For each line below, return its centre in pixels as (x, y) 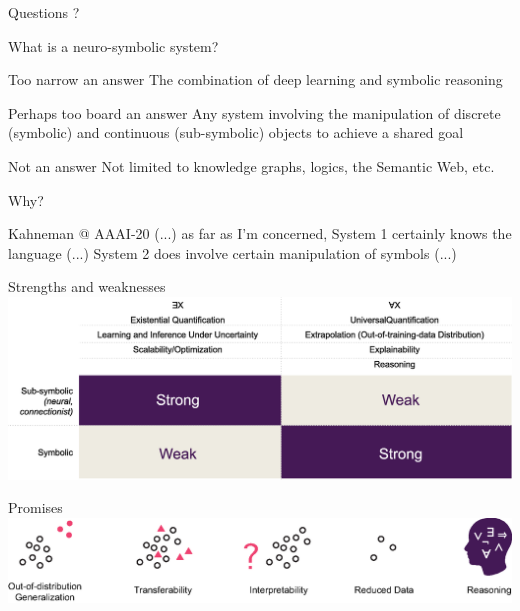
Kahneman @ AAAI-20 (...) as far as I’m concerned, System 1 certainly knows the (260, 233)
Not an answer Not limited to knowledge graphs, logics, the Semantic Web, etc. (251, 165)
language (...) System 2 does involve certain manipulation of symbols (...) (232, 252)
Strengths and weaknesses (87, 286)
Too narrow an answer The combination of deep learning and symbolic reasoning (255, 79)
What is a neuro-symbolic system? (113, 45)
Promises (35, 507)
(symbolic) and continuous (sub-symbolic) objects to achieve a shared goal (236, 132)
